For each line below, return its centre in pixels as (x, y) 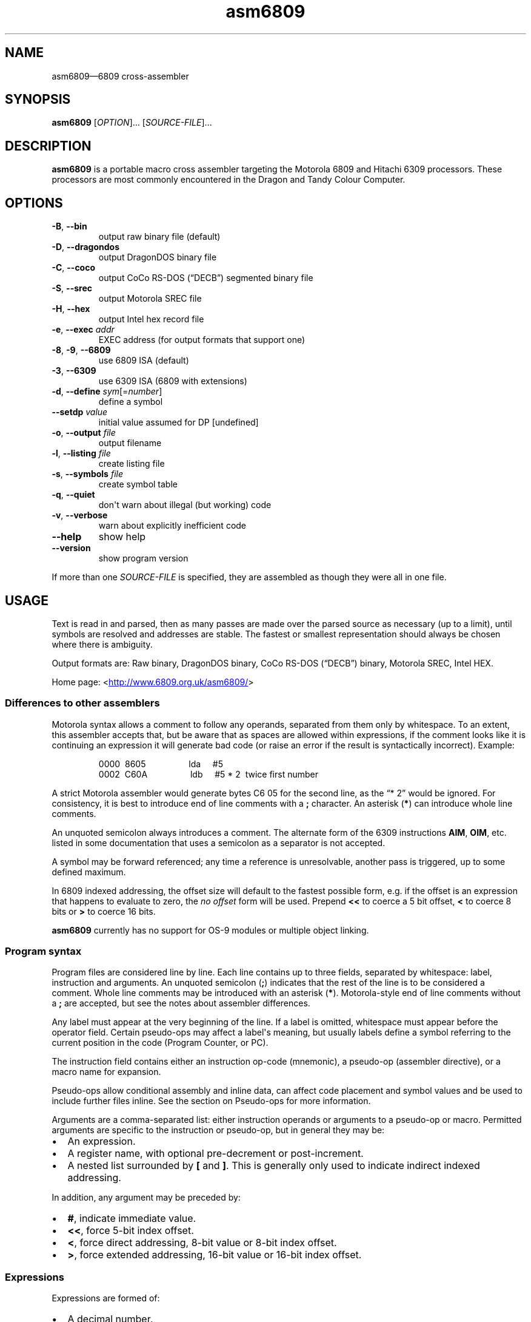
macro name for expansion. (106, 1072)
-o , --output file (84, 433)
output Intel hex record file (151, 319)
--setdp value (80, 412)
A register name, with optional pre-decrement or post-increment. (215, 1154)
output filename (130, 443)
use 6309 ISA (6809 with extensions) (173, 381)
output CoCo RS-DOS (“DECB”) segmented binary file (206, 278)
